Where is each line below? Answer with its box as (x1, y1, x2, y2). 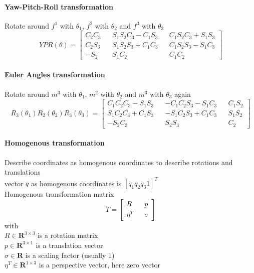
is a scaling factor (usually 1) (25, 249, 115, 260)
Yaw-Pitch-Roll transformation (5, 1, 113, 12)
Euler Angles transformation (5, 69, 105, 80)
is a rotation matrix (38, 230, 98, 240)
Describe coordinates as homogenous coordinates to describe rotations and (5, 157, 233, 167)
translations (5, 167, 41, 177)
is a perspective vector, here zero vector (39, 259, 161, 270)
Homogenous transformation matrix (5, 189, 114, 199)
